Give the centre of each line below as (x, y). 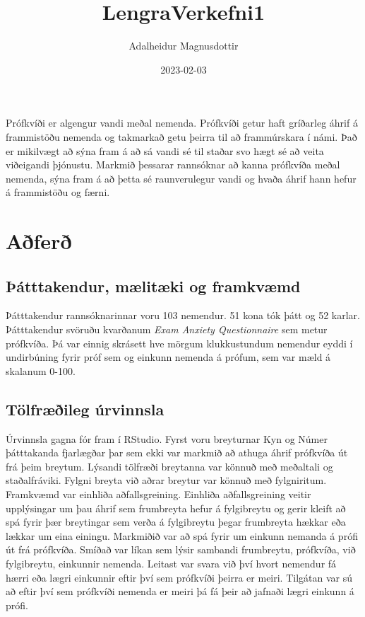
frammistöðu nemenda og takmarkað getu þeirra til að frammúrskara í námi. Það (181, 136)
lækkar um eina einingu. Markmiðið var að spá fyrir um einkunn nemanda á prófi (182, 535)
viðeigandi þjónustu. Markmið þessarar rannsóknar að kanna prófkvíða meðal (173, 165)
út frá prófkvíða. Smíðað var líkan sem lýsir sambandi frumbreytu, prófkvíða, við (181, 549)
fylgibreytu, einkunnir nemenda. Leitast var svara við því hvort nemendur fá (171, 563)
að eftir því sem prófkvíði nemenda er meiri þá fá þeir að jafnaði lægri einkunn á (180, 591)
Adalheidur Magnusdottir (184, 46)
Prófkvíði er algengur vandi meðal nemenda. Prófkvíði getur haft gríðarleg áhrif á (182, 123)
